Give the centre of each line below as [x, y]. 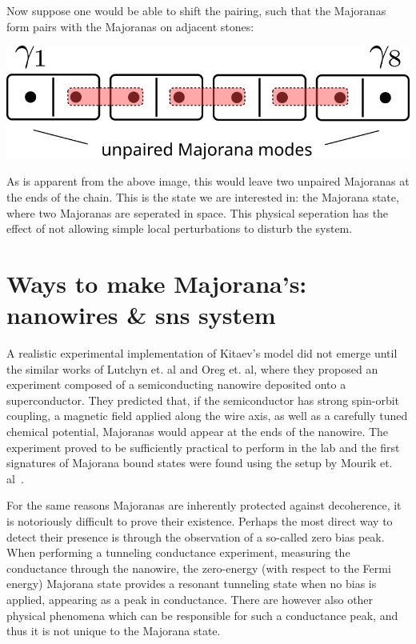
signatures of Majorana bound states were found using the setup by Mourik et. [200, 463]
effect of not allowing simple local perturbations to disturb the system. [180, 228]
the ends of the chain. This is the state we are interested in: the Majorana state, [203, 197]
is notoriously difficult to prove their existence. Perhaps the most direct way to [200, 521]
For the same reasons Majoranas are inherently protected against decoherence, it [204, 505]
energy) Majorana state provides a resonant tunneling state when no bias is [192, 584]
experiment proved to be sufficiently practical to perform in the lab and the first [203, 447]
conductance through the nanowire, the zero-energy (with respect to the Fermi [199, 568]
